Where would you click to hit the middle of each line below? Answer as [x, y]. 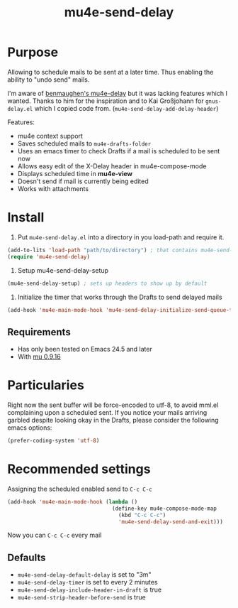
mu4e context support [50, 136]
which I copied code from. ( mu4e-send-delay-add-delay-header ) [126, 108]
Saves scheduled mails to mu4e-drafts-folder [84, 143]
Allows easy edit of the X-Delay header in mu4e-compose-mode [112, 166]
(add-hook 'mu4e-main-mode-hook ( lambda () [73, 501]
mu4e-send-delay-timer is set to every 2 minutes [87, 582]
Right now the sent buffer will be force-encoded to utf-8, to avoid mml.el [113, 405]
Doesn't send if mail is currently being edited [83, 181]
